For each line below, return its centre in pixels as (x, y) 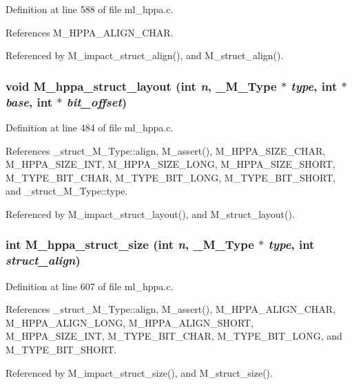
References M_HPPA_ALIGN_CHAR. (90, 32)
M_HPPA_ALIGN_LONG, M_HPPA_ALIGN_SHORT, (130, 322)
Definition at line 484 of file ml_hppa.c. (90, 127)
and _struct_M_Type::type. (67, 191)
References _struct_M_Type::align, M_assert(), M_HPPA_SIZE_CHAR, (166, 150)
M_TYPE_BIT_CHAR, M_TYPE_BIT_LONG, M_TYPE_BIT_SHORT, (171, 177)
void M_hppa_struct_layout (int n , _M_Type (141, 86)
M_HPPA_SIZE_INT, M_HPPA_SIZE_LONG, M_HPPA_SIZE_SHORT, (170, 164)
